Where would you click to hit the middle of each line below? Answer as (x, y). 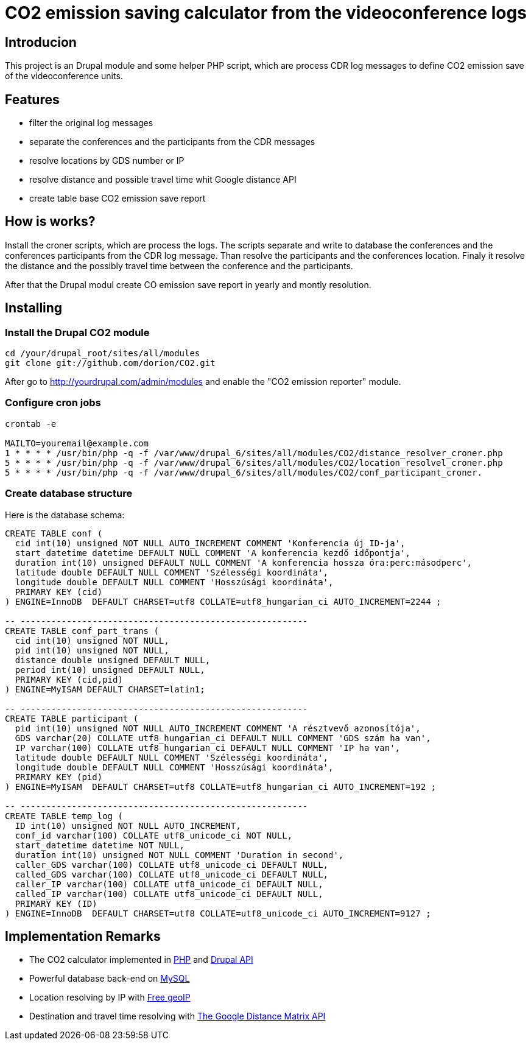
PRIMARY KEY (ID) (56, 903)
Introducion (41, 42)
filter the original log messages (91, 123)
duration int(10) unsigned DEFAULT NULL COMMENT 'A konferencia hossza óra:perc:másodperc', (244, 562)
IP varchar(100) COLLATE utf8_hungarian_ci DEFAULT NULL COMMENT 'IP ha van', (208, 748)
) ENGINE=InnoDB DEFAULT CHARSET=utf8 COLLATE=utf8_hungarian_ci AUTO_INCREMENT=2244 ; (223, 601)
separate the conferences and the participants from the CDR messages (172, 142)
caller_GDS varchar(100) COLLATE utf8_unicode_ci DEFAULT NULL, (172, 864)
